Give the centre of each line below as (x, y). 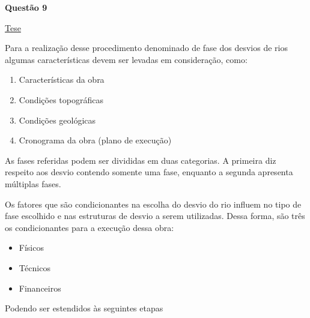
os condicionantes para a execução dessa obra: (90, 227)
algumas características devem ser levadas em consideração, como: (126, 59)
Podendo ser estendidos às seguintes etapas (84, 308)
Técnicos (35, 267)
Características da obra (62, 79)
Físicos (31, 247)
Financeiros (40, 288)
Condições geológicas (57, 120)
